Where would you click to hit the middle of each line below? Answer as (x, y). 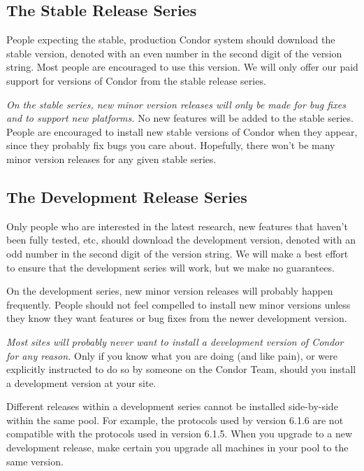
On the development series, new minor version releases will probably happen (170, 291)
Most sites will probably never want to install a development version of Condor (175, 341)
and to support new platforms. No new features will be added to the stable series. (180, 118)
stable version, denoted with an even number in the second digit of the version (174, 53)
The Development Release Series (127, 196)
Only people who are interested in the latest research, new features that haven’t (177, 226)
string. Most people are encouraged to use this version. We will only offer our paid (182, 67)
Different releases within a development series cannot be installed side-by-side (172, 406)
